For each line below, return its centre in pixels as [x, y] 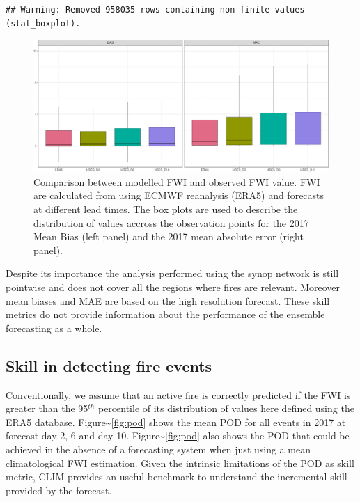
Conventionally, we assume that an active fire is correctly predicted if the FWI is [178, 394]
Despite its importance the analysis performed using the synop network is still [172, 273]
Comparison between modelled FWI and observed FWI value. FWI [177, 181]
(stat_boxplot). [43, 23]
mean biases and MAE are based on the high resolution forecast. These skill [168, 300]
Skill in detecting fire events [109, 365]
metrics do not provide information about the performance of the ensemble [165, 314]
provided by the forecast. [59, 490]
